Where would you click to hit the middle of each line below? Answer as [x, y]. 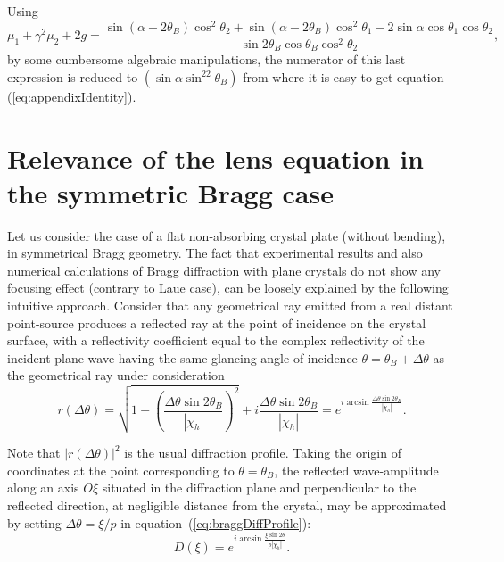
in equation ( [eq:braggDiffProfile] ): [216, 522]
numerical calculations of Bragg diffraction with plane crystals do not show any [224, 270]
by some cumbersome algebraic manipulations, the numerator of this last [207, 59]
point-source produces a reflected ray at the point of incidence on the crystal [217, 322]
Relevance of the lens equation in [215, 157]
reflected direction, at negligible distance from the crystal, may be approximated [227, 504]
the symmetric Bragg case [170, 192]
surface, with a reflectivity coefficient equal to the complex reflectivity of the [216, 340]
